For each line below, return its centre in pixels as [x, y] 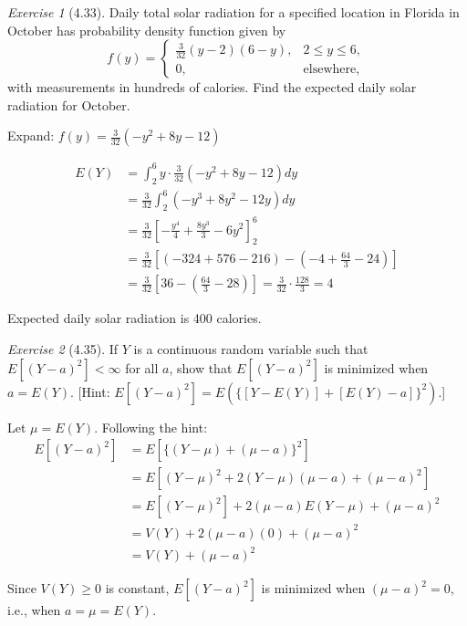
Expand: [31, 136]
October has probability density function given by [147, 30]
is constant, [137, 588]
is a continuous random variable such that [251, 349]
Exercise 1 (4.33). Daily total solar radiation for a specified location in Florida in [233, 12]
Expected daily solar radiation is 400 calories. [135, 318]
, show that [201, 367]
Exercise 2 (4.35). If [63, 349]
